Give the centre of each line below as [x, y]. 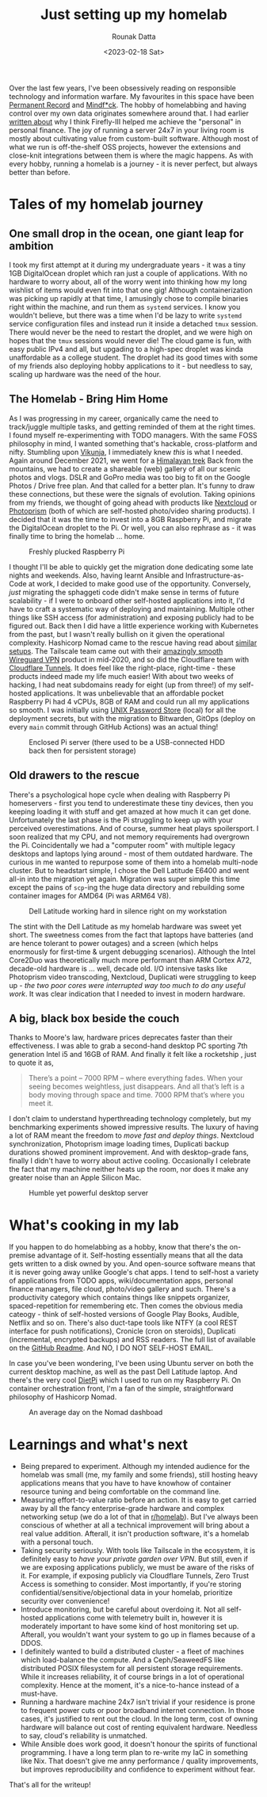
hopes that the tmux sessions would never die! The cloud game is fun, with [130, 340]
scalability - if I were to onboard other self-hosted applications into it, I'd [127, 601]
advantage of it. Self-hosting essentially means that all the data [140, 1255]
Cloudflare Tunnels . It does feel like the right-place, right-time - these [122, 668]
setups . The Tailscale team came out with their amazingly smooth [116, 651]
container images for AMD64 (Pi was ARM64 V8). [90, 895]
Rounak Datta [134, 36]
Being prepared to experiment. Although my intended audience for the [135, 1467]
